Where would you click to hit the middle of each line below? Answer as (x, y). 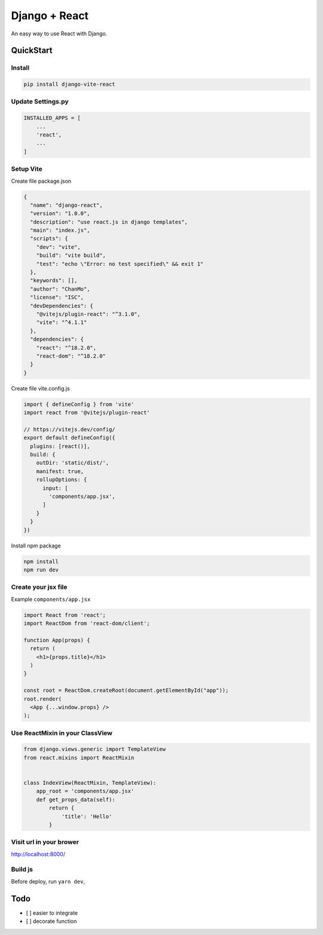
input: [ (55, 488)
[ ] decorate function (51, 921)
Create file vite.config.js (40, 388)
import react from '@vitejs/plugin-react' (87, 413)
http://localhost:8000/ (38, 854)
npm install (41, 561)
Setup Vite (27, 169)
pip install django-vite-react (70, 84)
